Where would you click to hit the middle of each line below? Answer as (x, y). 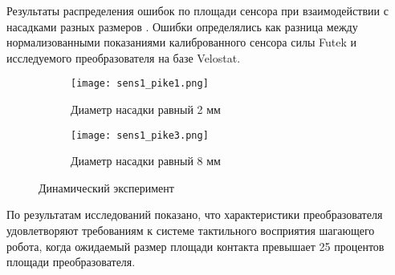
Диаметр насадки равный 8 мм (146, 161)
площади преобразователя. (71, 262)
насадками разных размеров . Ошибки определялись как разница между (182, 26)
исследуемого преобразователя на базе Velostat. (124, 57)
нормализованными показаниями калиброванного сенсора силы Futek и (181, 42)
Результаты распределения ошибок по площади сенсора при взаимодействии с (197, 10)
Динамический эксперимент (106, 187)
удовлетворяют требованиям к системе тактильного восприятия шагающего (191, 231)
